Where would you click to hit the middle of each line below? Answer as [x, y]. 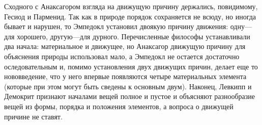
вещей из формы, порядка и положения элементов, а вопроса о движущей [119, 106]
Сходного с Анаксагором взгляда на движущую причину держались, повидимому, [131, 6]
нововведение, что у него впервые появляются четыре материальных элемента [125, 76]
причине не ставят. [33, 116]
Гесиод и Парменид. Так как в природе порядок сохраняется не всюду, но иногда [130, 16]
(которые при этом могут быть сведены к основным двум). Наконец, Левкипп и [128, 86]
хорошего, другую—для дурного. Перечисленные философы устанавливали [134, 36]
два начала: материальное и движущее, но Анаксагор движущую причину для [125, 46]
